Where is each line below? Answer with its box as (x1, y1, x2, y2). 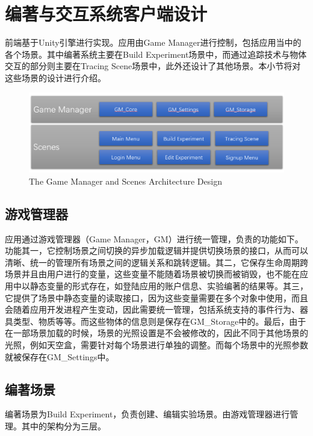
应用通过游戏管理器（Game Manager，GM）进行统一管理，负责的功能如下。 (5, 232, 303, 245)
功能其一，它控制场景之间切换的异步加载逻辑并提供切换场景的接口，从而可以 (5, 244, 308, 257)
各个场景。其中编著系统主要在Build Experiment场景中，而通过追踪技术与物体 (5, 48, 307, 60)
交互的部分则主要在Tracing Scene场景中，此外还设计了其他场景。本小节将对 (5, 60, 301, 72)
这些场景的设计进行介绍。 (5, 71, 106, 84)
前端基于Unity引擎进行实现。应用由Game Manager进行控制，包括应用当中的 (5, 36, 302, 49)
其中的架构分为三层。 (21, 419, 106, 432)
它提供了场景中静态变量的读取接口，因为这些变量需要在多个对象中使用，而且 (5, 291, 308, 304)
